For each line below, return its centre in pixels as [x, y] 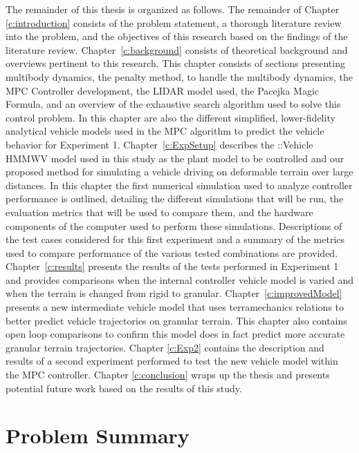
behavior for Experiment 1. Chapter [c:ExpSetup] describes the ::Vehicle [159, 144]
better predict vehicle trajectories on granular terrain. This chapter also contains [176, 320]
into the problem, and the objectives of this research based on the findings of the [177, 36]
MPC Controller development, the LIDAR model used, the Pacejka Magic [162, 90]
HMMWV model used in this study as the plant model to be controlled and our [175, 158]
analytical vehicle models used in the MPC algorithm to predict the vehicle [165, 131]
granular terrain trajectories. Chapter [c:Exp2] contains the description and [165, 347]
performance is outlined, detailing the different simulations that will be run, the [175, 199]
